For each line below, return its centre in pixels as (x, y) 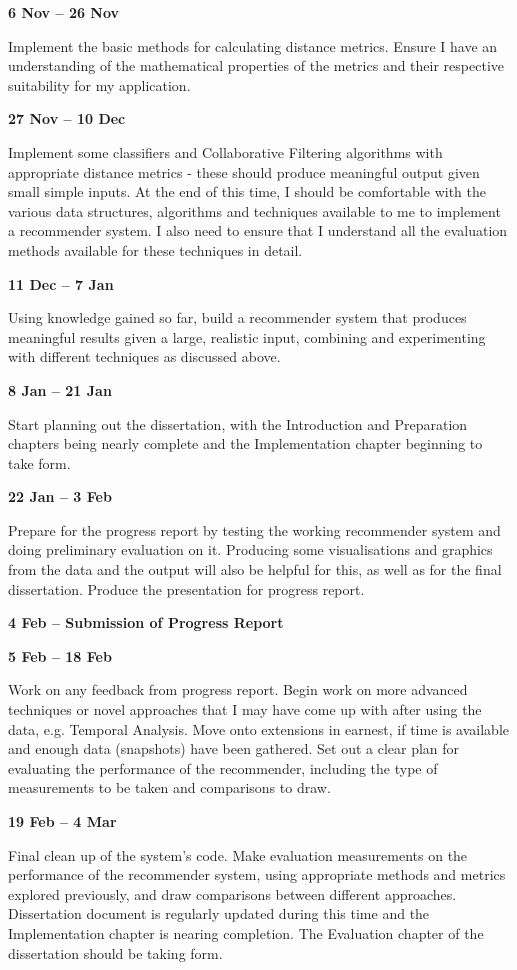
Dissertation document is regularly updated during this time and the (219, 913)
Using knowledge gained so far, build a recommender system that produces (237, 317)
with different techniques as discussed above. (144, 356)
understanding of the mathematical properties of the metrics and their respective (256, 65)
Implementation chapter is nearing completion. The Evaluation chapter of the (246, 932)
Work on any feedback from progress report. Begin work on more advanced (238, 689)
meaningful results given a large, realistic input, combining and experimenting (247, 336)
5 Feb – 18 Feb (60, 655)
